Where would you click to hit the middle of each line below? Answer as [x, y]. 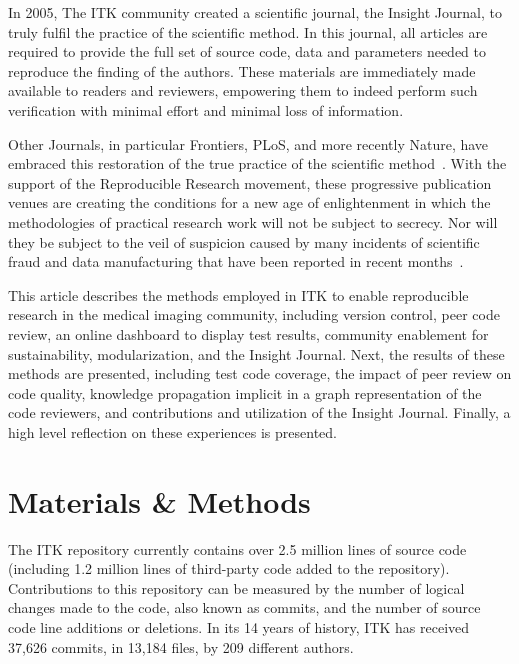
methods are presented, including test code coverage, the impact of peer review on [260, 373]
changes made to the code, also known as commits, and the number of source [244, 607]
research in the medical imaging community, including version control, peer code [254, 314]
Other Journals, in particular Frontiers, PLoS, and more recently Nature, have [248, 143]
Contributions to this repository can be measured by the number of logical [236, 587]
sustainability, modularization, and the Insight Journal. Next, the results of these [256, 353]
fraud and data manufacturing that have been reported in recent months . [236, 261]
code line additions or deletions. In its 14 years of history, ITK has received [239, 626]
